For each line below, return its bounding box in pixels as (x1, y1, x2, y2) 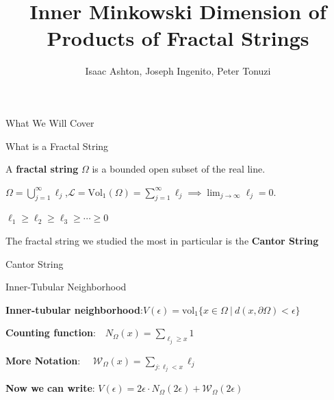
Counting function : (5, 325, 96, 340)
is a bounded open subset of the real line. (92, 162, 266, 176)
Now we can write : (5, 381, 95, 395)
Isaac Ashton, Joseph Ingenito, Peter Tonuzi (85, 64, 271, 78)
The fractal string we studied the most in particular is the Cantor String (5, 234, 319, 248)
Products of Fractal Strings (47, 24, 309, 52)
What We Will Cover (5, 115, 94, 129)
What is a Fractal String (5, 138, 109, 153)
